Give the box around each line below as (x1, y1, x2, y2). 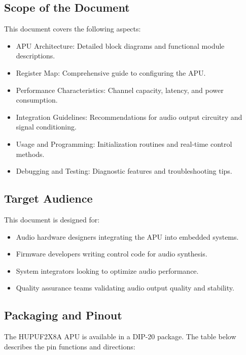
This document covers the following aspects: (4, 23, 141, 34)
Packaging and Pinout (4, 307, 122, 323)
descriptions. (16, 50, 55, 61)
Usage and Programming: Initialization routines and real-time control (16, 138, 232, 149)
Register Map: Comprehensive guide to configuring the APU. (16, 67, 206, 78)
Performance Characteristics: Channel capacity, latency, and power (16, 84, 224, 95)
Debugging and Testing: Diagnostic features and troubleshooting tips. (16, 166, 232, 176)
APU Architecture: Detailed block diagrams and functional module (16, 40, 225, 51)
